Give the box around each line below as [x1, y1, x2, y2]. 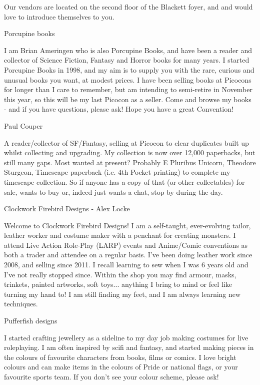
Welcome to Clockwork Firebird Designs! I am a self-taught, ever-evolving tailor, [4, 220, 251, 230]
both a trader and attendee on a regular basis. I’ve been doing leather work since [4, 249, 252, 260]
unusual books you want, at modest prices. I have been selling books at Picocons [4, 74, 251, 85]
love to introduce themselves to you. [4, 11, 114, 22]
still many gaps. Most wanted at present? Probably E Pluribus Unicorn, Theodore [4, 157, 256, 167]
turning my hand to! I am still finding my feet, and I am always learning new [4, 288, 241, 299]
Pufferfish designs [4, 315, 57, 326]
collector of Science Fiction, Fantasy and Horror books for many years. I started [4, 55, 249, 65]
